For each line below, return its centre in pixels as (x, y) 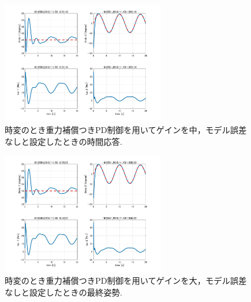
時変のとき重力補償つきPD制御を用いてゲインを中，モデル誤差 (126, 130)
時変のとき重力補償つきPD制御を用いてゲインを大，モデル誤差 (126, 281)
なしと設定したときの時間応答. (63, 141)
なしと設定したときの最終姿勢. (63, 292)
